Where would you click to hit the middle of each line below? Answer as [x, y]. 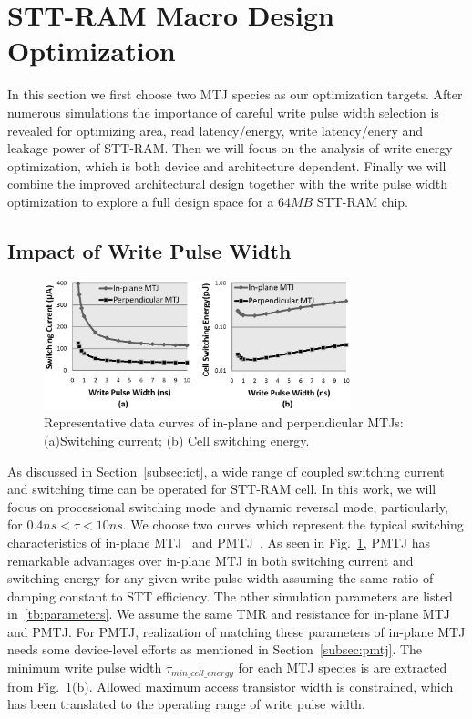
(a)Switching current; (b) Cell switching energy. [177, 440]
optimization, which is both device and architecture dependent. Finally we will [227, 165]
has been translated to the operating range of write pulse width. [186, 704]
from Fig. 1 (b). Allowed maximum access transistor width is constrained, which [231, 686]
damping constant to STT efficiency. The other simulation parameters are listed [230, 596]
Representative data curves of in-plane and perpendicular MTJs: [224, 422]
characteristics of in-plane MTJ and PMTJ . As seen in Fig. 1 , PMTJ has [219, 542]
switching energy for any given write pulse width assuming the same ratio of [221, 578]
